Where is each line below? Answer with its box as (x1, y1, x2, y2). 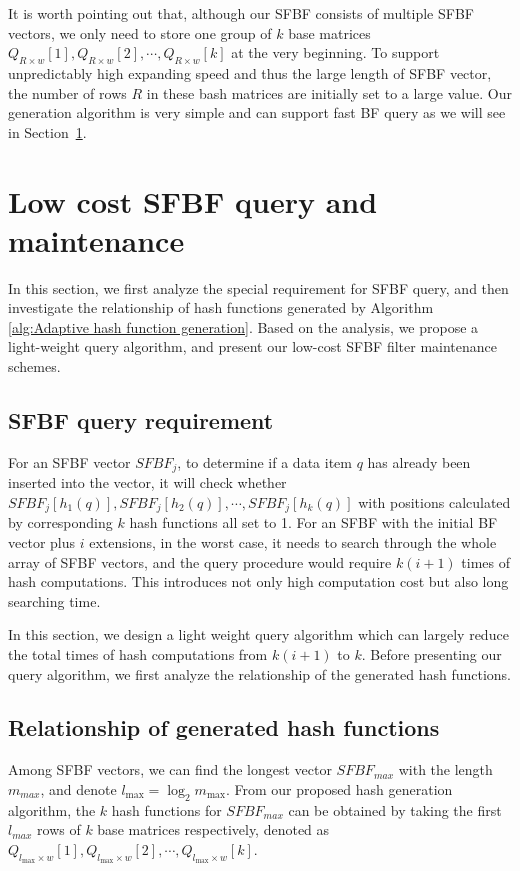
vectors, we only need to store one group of (8, 22, 272, 43)
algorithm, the (8, 799, 96, 820)
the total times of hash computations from (8, 643, 268, 664)
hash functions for (111, 799, 222, 820)
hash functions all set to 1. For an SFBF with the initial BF (129, 512, 498, 533)
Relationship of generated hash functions (8, 712, 440, 743)
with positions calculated (358, 491, 511, 512)
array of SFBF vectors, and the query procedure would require (8, 551, 392, 572)
